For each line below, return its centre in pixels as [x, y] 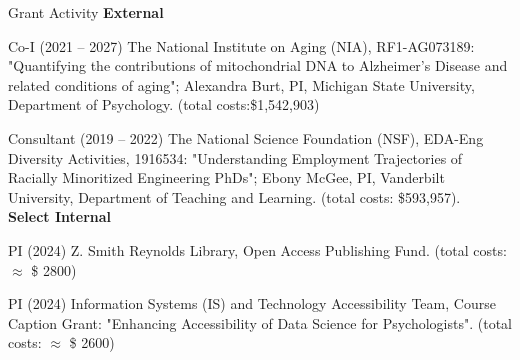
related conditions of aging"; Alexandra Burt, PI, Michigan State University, [241, 84]
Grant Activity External [86, 12]
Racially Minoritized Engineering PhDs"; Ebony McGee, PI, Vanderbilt [226, 177]
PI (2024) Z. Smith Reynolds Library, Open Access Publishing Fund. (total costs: [257, 249]
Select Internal [60, 216]
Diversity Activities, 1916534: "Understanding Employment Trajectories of [235, 157]
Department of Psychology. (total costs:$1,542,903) [164, 104]
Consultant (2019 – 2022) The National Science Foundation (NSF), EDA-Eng [246, 137]
